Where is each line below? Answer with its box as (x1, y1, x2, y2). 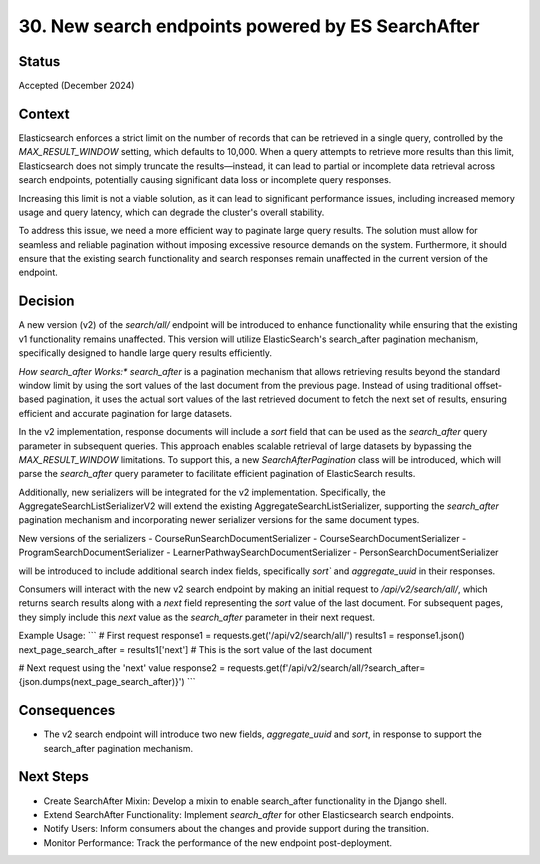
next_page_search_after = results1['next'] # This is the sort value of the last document (18, 643, 373, 655)
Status (18, 53, 61, 70)
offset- (474, 379, 503, 391)
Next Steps (18, 768, 89, 785)
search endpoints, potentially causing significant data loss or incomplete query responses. (18, 174, 392, 186)
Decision (18, 293, 75, 310)
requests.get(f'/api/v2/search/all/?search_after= (226, 661, 426, 674)
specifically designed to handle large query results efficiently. (18, 347, 273, 359)
